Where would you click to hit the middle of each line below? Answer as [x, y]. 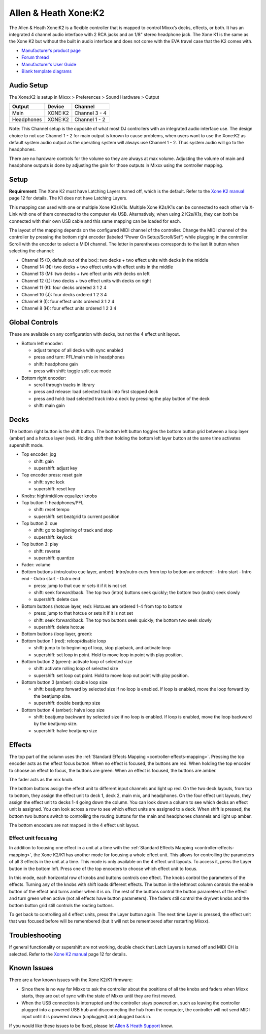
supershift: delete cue [56, 599]
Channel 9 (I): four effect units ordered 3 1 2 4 [68, 301]
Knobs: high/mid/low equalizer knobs [59, 496]
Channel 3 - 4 [91, 113]
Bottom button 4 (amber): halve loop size [63, 710]
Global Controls [34, 323]
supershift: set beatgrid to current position [77, 517]
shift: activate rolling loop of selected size [76, 669]
